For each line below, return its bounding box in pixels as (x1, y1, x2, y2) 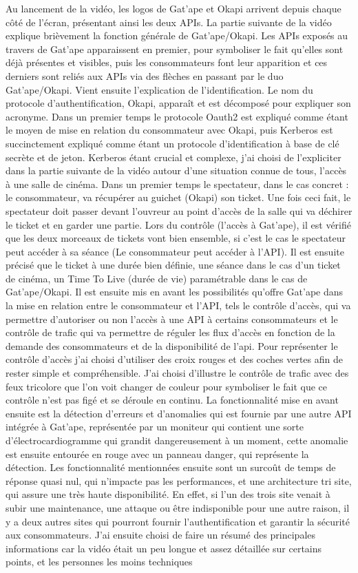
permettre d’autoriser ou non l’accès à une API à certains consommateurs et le (6, 311, 338, 326)
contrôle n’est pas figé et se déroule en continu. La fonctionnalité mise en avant (6, 393, 339, 407)
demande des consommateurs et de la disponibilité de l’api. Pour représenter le (6, 338, 338, 353)
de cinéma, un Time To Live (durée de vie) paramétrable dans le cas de (6, 271, 308, 285)
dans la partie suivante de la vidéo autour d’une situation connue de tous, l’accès (6, 163, 347, 178)
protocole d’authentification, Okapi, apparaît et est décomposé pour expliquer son (6, 96, 351, 110)
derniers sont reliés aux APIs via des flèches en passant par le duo (6, 68, 284, 83)
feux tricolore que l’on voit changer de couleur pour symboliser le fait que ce (6, 379, 328, 393)
